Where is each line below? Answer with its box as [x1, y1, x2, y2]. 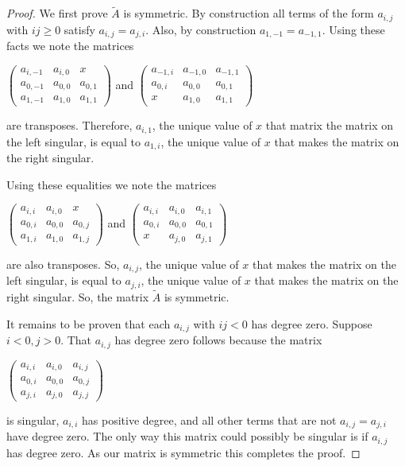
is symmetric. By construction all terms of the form [123, 5, 374, 21]
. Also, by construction [145, 21, 256, 37]
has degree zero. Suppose [251, 315, 372, 332]
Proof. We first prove [6, 5, 108, 21]
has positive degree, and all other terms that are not [82, 412, 337, 429]
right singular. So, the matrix [6, 289, 149, 305]
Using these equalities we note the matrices [6, 176, 217, 192]
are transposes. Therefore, [6, 117, 133, 134]
